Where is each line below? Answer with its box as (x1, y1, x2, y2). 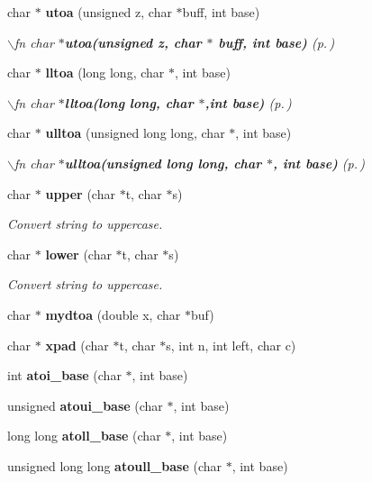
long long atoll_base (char (7, 426, 161, 445)
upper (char (45, 184, 115, 203)
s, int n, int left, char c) (166, 335, 296, 354)
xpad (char (45, 335, 109, 354)
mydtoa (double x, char (45, 305, 181, 323)
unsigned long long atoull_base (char (7, 456, 222, 475)
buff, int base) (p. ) (218, 32, 335, 51)
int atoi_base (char (7, 366, 122, 385)
